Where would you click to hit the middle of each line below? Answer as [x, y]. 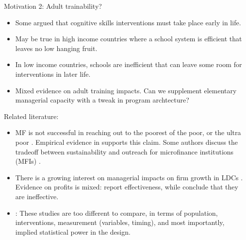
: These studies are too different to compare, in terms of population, [116, 213]
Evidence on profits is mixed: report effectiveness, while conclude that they [127, 187]
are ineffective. [37, 196]
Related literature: [31, 116]
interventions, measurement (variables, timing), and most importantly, [120, 222]
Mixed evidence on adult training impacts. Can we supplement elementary [126, 90]
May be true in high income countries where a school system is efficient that [129, 39]
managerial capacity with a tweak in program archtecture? [102, 100]
